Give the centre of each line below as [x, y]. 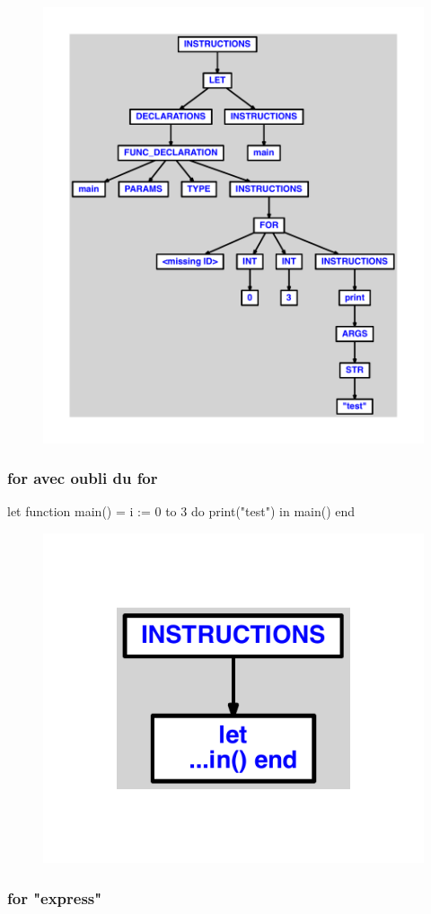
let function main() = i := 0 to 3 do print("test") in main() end [181, 511]
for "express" [55, 897]
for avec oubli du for [83, 478]
